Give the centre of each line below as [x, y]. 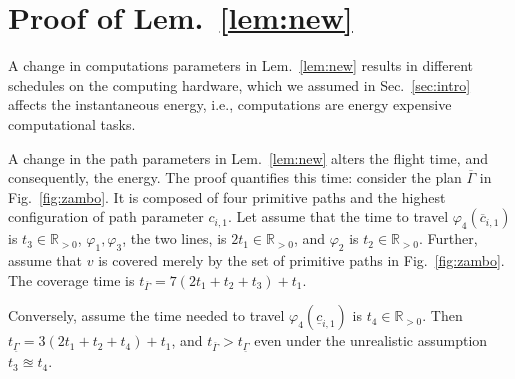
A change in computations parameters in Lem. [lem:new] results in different [240, 65]
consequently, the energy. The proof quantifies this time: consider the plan [235, 177]
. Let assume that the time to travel [338, 216]
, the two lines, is [174, 238]
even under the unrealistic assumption [371, 340]
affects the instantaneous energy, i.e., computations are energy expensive [230, 104]
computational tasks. [72, 123]
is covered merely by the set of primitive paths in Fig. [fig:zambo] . [301, 260]
